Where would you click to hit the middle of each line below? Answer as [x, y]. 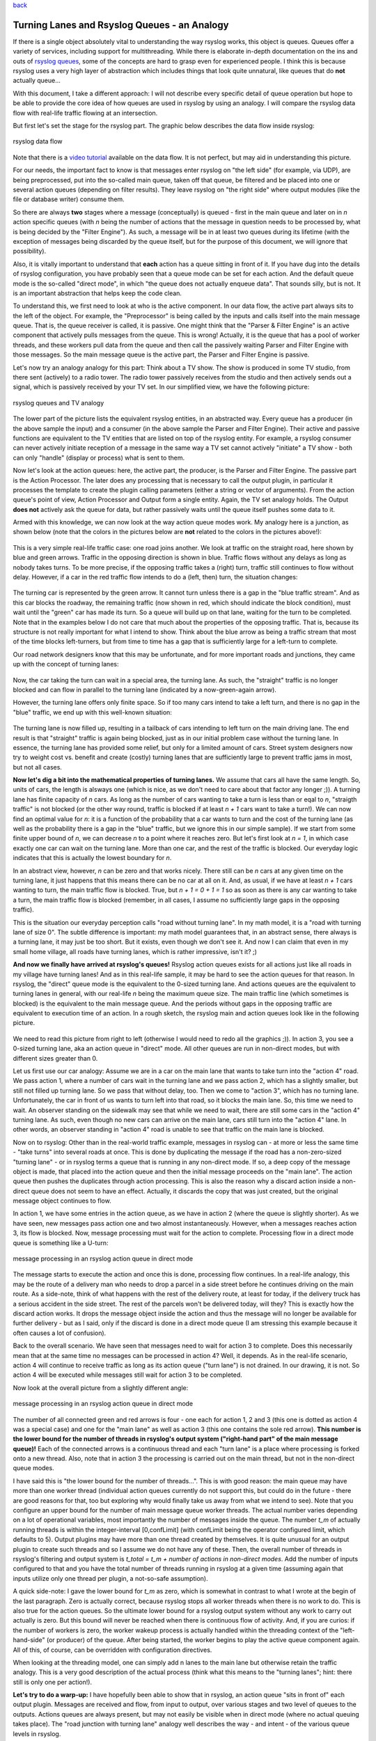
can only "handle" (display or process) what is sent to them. [99, 458]
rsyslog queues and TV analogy [58, 403]
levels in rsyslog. [37, 1733]
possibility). [30, 251]
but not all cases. [38, 767]
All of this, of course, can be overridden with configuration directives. [112, 1650]
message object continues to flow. [62, 1201]
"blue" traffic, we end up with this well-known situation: [92, 712]
